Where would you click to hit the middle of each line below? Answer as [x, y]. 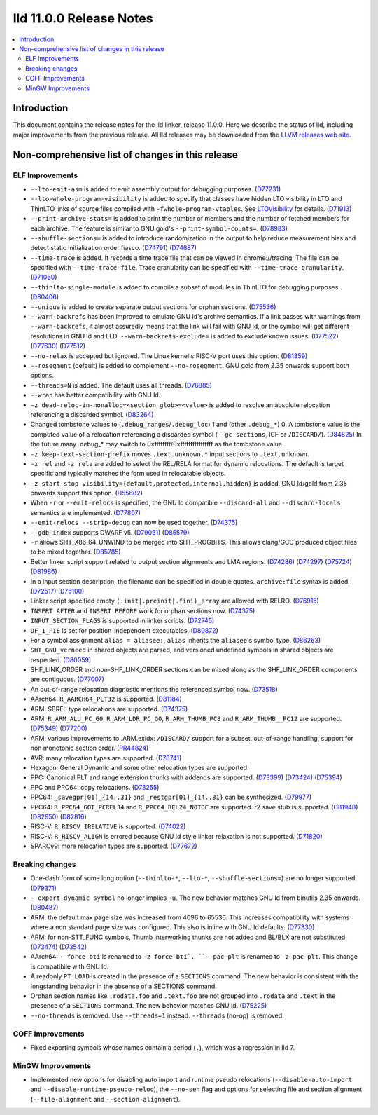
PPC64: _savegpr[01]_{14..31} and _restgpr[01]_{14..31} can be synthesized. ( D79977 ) [171, 797]
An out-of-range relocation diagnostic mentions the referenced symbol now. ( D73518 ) [154, 689]
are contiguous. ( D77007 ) [68, 679]
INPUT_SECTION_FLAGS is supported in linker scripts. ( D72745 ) [122, 621]
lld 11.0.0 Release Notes [83, 18]
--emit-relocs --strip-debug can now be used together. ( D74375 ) [134, 523]
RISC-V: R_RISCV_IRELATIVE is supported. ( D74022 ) [108, 826]
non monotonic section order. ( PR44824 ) [90, 748]
